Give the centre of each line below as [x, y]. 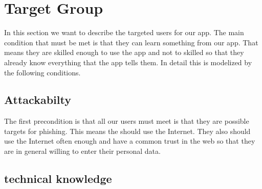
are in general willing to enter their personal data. [82, 151]
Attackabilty [38, 100]
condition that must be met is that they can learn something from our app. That [131, 42]
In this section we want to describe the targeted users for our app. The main [124, 32]
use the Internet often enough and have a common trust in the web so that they [130, 141]
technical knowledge [58, 179]
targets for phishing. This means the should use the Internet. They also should [127, 131]
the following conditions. [42, 72]
